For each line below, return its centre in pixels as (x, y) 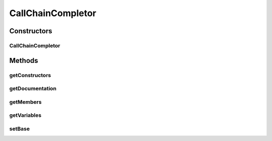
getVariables (25, 115)
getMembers (25, 102)
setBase (20, 128)
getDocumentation (33, 89)
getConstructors (30, 75)
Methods (24, 60)
